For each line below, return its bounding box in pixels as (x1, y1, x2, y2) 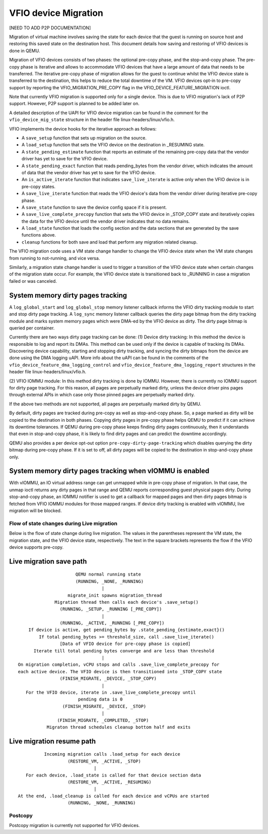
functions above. (21, 232, 57, 238)
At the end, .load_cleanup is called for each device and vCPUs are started (18, 793, 209, 799)
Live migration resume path (9, 737, 96, 745)
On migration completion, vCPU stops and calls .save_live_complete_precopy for (18, 662, 220, 667)
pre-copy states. (21, 184, 56, 190)
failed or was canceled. (9, 278, 57, 284)
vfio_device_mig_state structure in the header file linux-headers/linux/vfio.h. (9, 117, 175, 123)
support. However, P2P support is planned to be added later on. (9, 101, 140, 107)
